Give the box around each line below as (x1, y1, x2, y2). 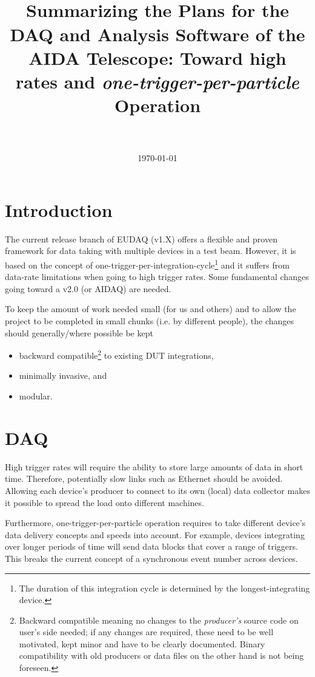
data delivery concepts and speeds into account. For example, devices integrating (5, 528, 305, 541)
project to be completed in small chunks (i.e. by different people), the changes (5, 315, 294, 327)
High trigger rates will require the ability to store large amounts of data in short (5, 460, 303, 473)
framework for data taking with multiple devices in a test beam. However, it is (5, 244, 296, 257)
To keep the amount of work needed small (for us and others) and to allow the (5, 302, 296, 315)
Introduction (5, 197, 113, 222)
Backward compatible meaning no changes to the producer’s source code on (19, 613, 299, 626)
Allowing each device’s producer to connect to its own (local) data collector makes (5, 484, 310, 496)
